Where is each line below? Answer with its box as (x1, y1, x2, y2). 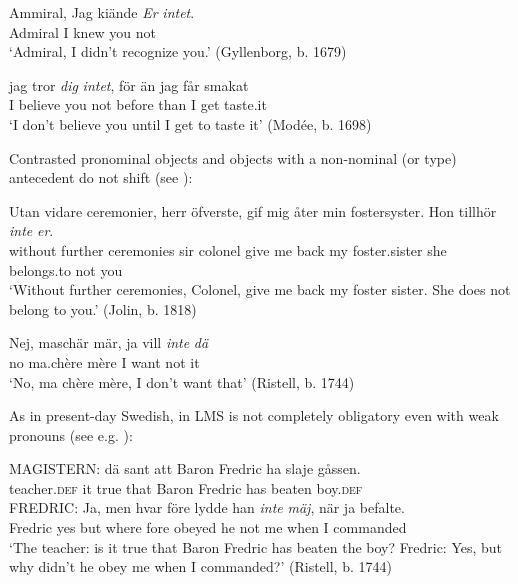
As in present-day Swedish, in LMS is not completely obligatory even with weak (9, 405, 499, 426)
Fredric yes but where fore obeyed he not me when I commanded (9, 517, 407, 538)
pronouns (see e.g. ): (9, 424, 133, 445)
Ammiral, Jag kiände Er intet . (9, 2, 195, 22)
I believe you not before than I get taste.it (9, 94, 267, 115)
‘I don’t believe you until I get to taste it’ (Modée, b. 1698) (9, 113, 372, 134)
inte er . (9, 220, 54, 241)
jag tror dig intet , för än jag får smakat (9, 74, 249, 95)
